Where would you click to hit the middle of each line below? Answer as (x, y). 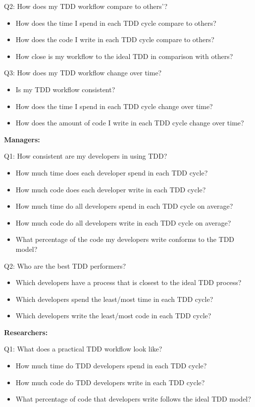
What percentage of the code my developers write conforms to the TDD (125, 239)
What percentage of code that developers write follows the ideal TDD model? (133, 399)
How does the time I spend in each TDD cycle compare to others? (116, 23)
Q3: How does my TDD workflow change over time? (83, 73)
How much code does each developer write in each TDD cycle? (111, 189)
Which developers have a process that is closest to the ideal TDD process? (128, 282)
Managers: (22, 139)
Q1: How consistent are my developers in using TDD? (86, 156)
